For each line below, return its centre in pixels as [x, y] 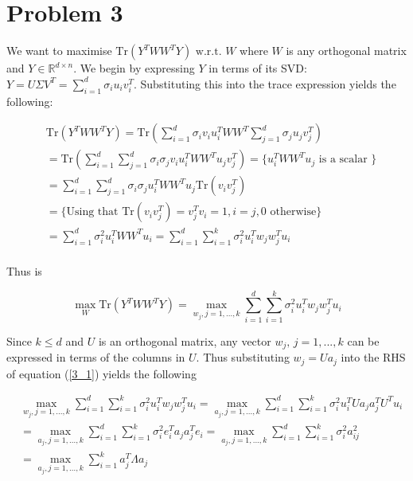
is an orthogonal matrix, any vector [185, 340]
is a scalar [343, 160]
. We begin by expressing [134, 68]
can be [363, 340]
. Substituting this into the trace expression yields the [265, 83]
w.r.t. [208, 52]
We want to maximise [59, 51]
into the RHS [373, 357]
